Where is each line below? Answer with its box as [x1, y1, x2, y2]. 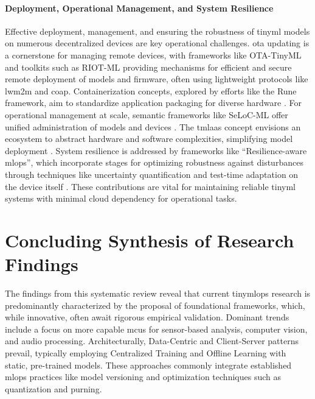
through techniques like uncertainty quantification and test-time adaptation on [5, 168, 299, 180]
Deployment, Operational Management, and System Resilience [5, 1, 274, 14]
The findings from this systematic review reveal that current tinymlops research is [5, 287, 311, 300]
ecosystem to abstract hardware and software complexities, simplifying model [5, 132, 293, 145]
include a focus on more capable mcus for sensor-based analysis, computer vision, [5, 322, 308, 335]
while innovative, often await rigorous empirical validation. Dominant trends [5, 311, 289, 323]
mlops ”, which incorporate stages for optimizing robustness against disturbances [5, 156, 303, 169]
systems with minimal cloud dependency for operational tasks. [5, 192, 237, 205]
